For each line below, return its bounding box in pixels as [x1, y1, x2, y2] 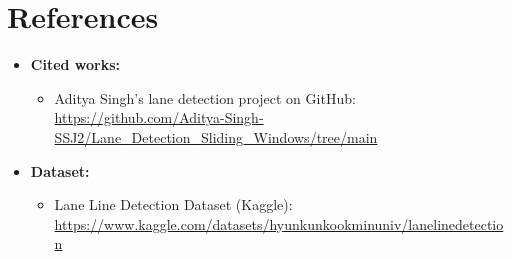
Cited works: [30, 54, 121, 75]
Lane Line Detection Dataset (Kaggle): [54, 194, 293, 215]
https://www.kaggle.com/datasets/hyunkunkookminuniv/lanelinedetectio [54, 213, 504, 234]
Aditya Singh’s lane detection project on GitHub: [54, 87, 356, 108]
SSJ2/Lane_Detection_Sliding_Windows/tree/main [54, 126, 378, 147]
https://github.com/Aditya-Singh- [54, 107, 264, 128]
